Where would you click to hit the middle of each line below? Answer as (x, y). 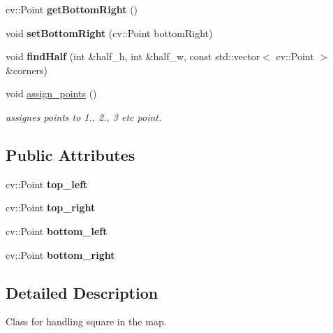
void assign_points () (51, 93)
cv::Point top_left (47, 184)
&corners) (27, 70)
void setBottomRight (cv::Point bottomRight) (109, 33)
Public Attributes (71, 154)
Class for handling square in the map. (86, 321)
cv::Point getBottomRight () (72, 9)
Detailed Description (82, 292)
